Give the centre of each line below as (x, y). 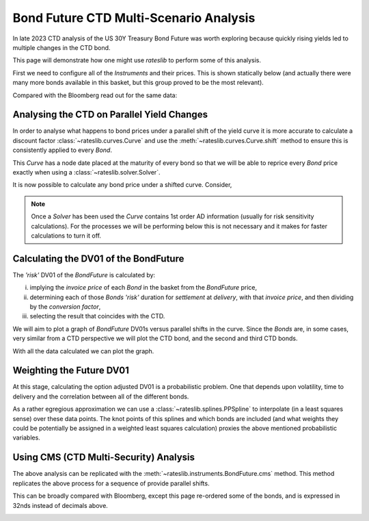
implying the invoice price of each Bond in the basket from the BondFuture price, (143, 288)
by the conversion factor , (65, 307)
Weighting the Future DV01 (71, 371)
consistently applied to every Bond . (63, 150)
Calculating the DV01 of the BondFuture (98, 258)
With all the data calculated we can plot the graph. (83, 351)
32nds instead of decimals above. (60, 505)
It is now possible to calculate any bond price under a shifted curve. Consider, (122, 185)
